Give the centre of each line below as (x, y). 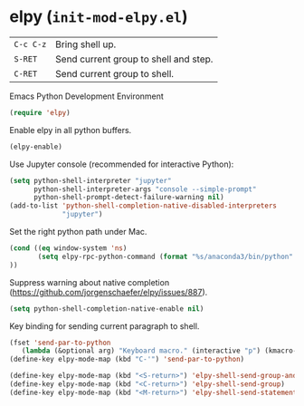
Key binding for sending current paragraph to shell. (104, 326)
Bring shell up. (86, 44)
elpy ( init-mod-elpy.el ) (99, 17)
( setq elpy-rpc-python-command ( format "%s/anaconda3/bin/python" (166, 256)
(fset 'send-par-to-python (60, 343)
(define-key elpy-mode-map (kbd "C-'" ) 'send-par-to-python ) (127, 360)
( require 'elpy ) (40, 112)
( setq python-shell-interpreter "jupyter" (90, 180)
